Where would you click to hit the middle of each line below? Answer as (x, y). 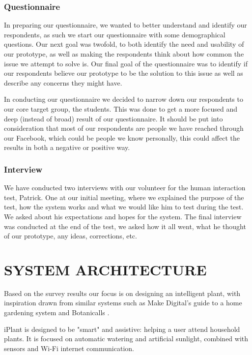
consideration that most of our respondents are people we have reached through (124, 128)
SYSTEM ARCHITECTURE (105, 269)
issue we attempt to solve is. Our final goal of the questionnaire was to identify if (126, 63)
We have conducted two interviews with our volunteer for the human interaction (125, 188)
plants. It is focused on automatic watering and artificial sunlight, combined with (126, 339)
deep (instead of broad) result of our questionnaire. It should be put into (113, 118)
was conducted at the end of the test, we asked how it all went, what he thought (125, 226)
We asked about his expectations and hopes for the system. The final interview (123, 216)
